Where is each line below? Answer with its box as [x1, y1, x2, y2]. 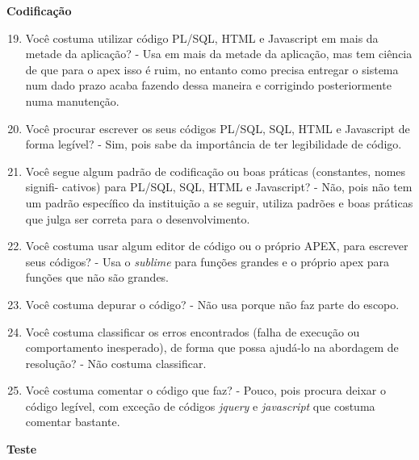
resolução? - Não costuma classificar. [25, 354, 207, 371]
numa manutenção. [25, 92, 119, 109]
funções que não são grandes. [25, 269, 170, 286]
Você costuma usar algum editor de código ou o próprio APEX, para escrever [25, 237, 409, 254]
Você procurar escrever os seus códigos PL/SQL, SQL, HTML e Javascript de [25, 119, 410, 136]
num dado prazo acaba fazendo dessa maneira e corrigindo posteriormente [25, 77, 392, 94]
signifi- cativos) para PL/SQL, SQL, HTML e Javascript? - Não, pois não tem [25, 178, 413, 195]
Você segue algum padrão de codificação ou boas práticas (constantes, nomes [25, 162, 406, 179]
